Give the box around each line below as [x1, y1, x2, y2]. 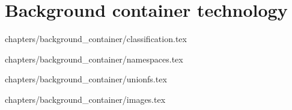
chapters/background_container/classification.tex [5, 32, 187, 45]
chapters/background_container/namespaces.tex [5, 52, 183, 65]
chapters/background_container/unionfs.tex [5, 73, 167, 85]
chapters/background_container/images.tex [5, 93, 166, 105]
